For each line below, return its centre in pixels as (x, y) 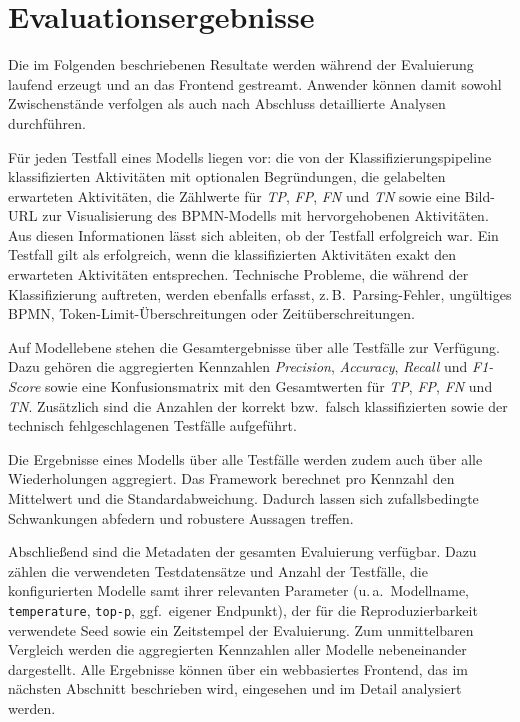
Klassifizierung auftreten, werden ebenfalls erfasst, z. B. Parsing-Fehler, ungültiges (260, 293)
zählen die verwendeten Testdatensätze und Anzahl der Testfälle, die (218, 570)
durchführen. (47, 122)
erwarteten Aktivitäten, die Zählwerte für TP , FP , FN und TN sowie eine (234, 195)
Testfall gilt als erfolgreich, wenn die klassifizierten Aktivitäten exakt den (232, 254)
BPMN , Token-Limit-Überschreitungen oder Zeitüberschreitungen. (211, 313)
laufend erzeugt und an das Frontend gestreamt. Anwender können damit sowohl (255, 83)
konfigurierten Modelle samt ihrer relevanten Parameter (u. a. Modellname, (239, 590)
